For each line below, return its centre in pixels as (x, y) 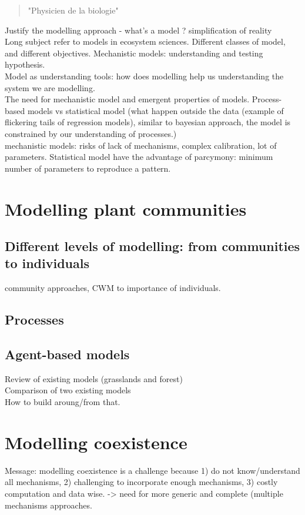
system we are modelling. (50, 87)
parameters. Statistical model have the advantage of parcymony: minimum (139, 157)
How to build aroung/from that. (63, 402)
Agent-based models (67, 354)
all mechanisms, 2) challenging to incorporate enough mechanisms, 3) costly (141, 482)
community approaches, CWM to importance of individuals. (113, 288)
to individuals (47, 263)
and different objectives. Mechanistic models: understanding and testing (134, 53)
